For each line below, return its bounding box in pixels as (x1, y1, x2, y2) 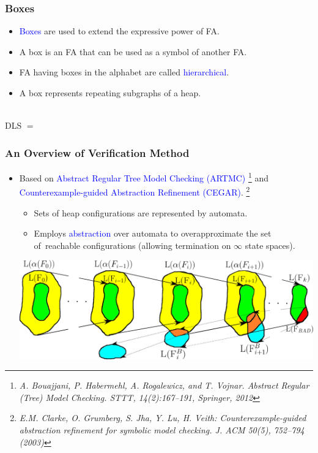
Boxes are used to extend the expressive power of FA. (19, 25, 220, 37)
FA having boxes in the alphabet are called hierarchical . (19, 66, 229, 78)
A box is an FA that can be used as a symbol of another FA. (19, 45, 247, 58)
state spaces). (245, 238, 295, 251)
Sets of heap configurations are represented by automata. (34, 206, 248, 219)
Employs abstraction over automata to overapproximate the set (34, 227, 272, 240)
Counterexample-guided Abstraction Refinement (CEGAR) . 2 (19, 184, 250, 198)
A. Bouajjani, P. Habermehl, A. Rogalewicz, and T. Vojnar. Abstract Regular (19, 379, 309, 392)
